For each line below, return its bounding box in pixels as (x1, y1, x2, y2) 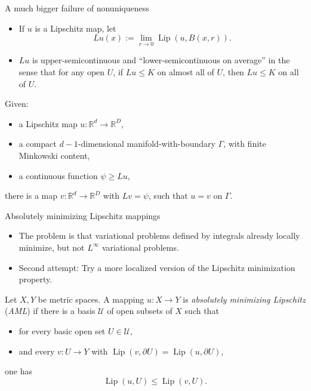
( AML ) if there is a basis (5, 304, 96, 317)
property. (19, 273, 53, 285)
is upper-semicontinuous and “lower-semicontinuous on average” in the (32, 54, 290, 66)
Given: (5, 97, 29, 110)
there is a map (5, 189, 57, 202)
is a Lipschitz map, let (35, 21, 116, 34)
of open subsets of (107, 304, 173, 317)
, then (223, 66, 244, 78)
